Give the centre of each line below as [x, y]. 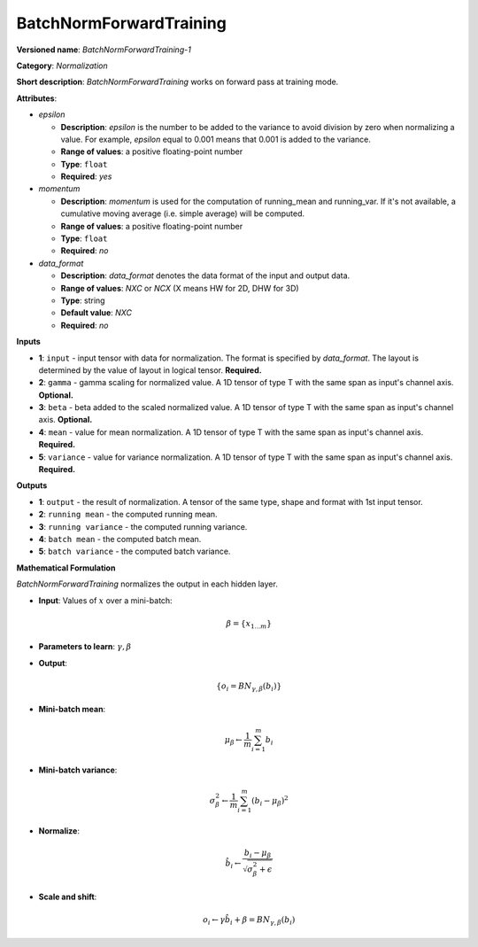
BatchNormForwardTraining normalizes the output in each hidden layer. [147, 584]
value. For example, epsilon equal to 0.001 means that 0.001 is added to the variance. [216, 139]
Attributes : [37, 98]
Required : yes [86, 176]
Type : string [83, 300]
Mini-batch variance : [78, 770]
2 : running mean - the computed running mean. [128, 515]
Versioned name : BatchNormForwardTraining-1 [104, 50]
